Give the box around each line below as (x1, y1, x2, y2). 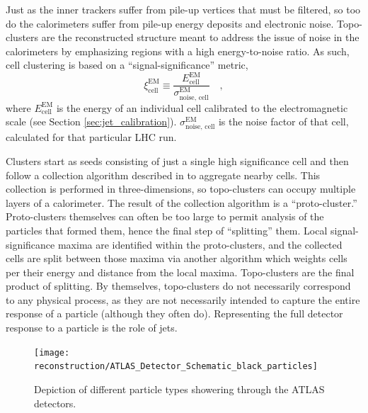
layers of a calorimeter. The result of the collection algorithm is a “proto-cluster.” (6, 195, 357, 210)
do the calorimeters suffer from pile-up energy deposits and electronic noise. (6, 16, 334, 30)
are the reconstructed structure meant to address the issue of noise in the (41, 30, 360, 45)
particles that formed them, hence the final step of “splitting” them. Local (6, 222, 328, 237)
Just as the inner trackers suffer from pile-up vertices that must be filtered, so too (6, 2, 361, 16)
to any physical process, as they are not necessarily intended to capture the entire (6, 292, 360, 307)
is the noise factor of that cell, (218, 114, 349, 129)
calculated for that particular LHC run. (6, 130, 177, 145)
